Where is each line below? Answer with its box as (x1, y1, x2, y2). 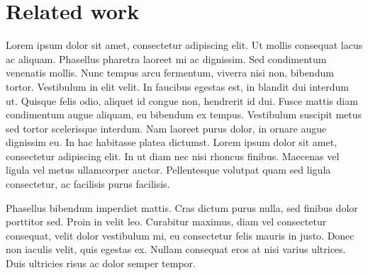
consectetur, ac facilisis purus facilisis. (6, 176, 170, 191)
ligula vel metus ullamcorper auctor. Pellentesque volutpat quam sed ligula (6, 162, 331, 177)
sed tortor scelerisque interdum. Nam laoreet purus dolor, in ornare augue (6, 120, 327, 135)
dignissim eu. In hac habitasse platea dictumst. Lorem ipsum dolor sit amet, (6, 135, 338, 150)
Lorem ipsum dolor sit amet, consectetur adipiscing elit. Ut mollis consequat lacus (6, 38, 363, 52)
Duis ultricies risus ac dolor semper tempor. (6, 256, 196, 271)
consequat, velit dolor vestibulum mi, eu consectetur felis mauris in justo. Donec (6, 228, 355, 242)
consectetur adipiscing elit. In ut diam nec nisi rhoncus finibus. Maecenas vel (6, 148, 340, 163)
